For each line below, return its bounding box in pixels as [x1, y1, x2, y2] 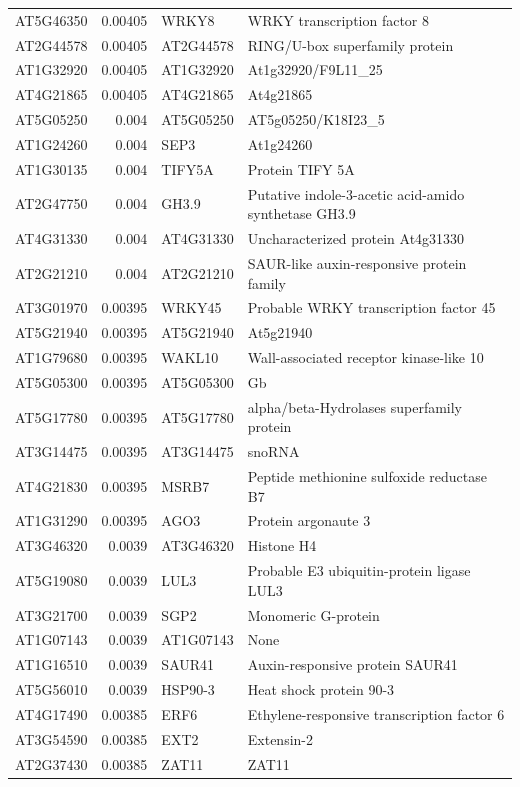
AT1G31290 [15, 510, 88, 531]
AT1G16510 [15, 654, 88, 675]
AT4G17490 [15, 703, 88, 724]
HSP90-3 [161, 679, 215, 700]
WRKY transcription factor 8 [247, 9, 430, 30]
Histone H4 [247, 535, 317, 556]
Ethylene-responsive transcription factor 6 [247, 703, 505, 724]
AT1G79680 [15, 347, 88, 368]
